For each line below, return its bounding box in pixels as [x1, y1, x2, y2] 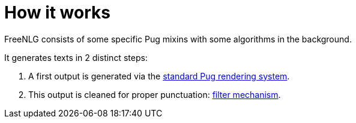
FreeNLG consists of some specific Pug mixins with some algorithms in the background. [4, 33, 352, 44]
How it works [4, 2, 110, 23]
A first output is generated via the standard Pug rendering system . [28, 70, 290, 81]
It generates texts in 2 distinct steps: [4, 52, 148, 63]
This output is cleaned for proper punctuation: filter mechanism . [28, 89, 281, 100]
